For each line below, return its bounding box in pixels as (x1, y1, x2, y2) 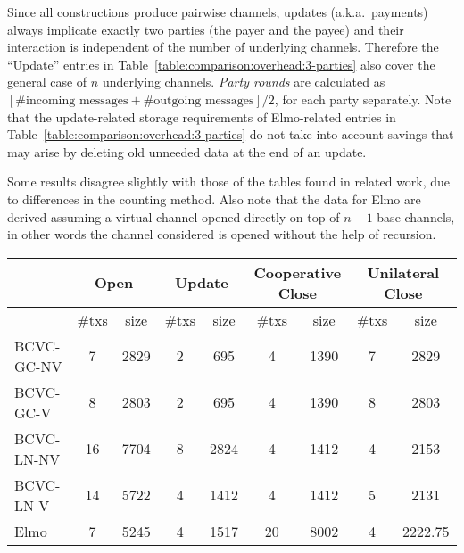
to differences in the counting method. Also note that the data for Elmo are (7, 189, 421, 208)
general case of (7, 72, 87, 91)
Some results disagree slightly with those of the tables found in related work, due (7, 172, 451, 191)
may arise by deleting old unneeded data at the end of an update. (7, 142, 367, 161)
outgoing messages (153, 94, 254, 107)
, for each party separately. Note (274, 89, 452, 108)
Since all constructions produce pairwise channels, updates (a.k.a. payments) (7, 3, 428, 21)
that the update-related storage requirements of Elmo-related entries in (7, 107, 396, 126)
